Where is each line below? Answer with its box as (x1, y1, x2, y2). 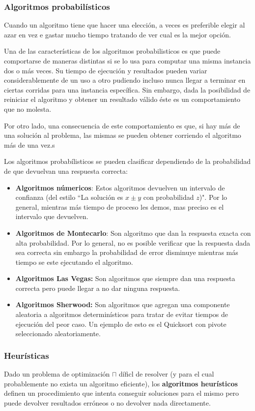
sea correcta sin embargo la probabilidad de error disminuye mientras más (15, 247, 238, 257)
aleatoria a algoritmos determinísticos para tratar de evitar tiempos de (15, 309, 228, 319)
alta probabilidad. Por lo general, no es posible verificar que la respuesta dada (15, 237, 250, 248)
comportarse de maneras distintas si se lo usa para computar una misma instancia (4, 56, 251, 65)
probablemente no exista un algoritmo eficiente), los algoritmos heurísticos (4, 378, 238, 388)
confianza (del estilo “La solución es (15, 192, 123, 202)
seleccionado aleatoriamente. (15, 328, 101, 339)
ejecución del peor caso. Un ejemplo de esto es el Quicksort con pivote (15, 318, 227, 329)
